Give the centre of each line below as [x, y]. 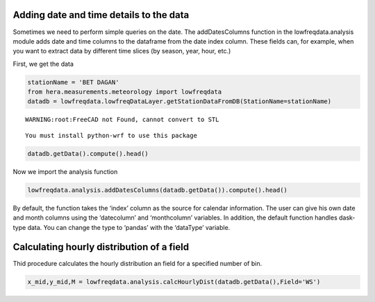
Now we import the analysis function [65, 171]
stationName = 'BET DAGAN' [73, 82]
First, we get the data [43, 64]
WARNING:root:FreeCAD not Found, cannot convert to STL [122, 120]
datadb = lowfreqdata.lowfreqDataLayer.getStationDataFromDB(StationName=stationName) [180, 101]
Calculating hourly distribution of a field [101, 247]
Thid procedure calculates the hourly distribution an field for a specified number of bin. [137, 264]
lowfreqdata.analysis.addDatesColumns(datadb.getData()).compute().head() [158, 190]
